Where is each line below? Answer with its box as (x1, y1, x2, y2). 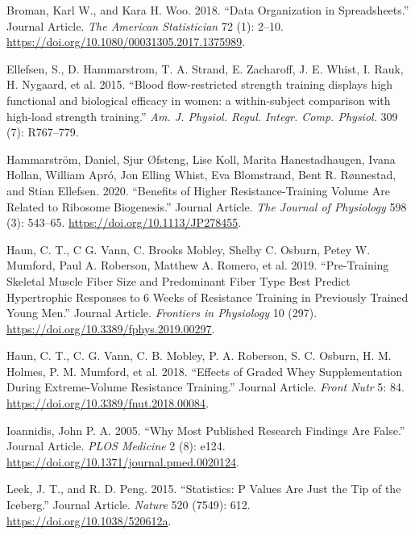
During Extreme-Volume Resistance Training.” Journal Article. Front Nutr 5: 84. (6, 378, 405, 395)
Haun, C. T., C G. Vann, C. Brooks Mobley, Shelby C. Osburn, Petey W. (6, 240, 371, 257)
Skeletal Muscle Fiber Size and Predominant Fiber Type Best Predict (6, 272, 351, 289)
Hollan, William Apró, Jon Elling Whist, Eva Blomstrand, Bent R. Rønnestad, (6, 166, 396, 183)
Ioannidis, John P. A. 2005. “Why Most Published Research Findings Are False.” (6, 421, 405, 438)
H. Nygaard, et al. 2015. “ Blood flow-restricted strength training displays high (6, 76, 393, 93)
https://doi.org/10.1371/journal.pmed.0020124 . (6, 453, 239, 470)
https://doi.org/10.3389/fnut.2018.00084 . (6, 395, 210, 412)
